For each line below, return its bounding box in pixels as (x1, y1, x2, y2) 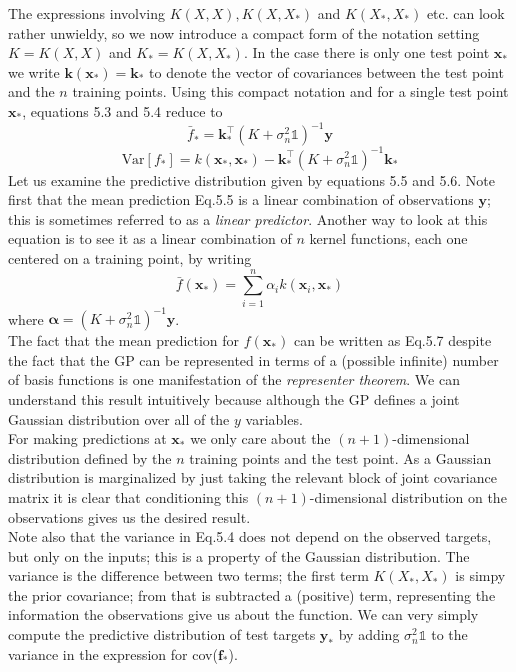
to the (431, 624, 468, 645)
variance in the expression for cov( (8, 643, 218, 664)
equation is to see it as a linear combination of (8, 228, 292, 249)
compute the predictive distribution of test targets (8, 624, 316, 645)
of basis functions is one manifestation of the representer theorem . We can (8, 369, 460, 390)
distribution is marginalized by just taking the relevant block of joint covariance (8, 467, 497, 488)
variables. (245, 408, 303, 429)
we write (8, 61, 60, 82)
